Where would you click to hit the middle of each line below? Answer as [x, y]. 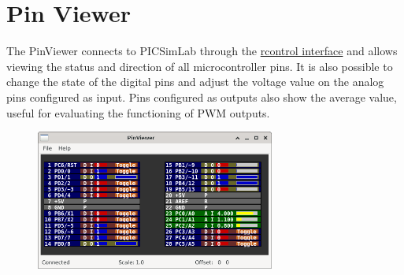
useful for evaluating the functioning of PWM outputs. [138, 112]
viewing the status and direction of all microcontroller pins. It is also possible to [200, 66]
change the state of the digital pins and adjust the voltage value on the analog [195, 82]
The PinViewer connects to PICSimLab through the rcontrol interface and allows [202, 51]
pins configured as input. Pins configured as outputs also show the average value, [202, 97]
